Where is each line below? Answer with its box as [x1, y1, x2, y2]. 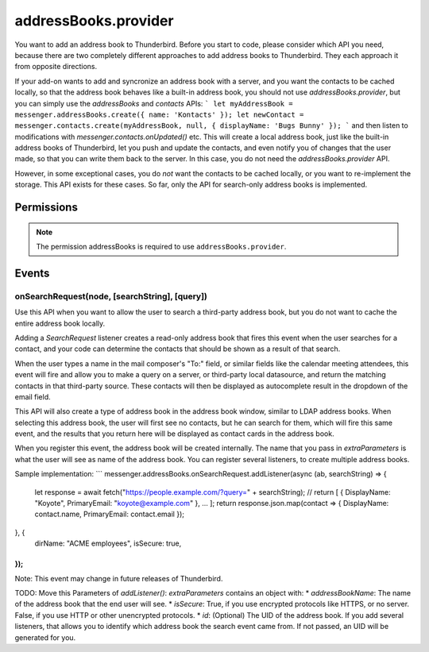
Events [14, 266, 50, 280]
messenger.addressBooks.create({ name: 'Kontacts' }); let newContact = [14, 110, 304, 119]
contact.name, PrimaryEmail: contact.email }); [34, 509, 184, 519]
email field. [14, 392, 51, 401]
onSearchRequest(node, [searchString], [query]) [14, 291, 208, 302]
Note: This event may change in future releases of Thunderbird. [14, 573, 223, 583]
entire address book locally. [14, 318, 106, 328]
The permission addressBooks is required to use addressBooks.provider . [36, 242, 287, 252]
